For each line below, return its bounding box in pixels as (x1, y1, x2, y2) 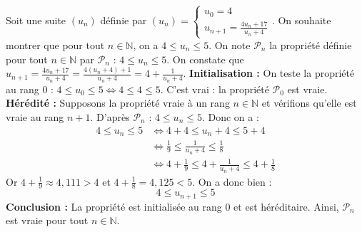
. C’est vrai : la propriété (160, 81, 269, 96)
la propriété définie (269, 37, 352, 52)
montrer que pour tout (6, 37, 105, 52)
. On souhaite (271, 12, 331, 27)
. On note (208, 37, 251, 52)
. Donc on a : (201, 109, 259, 124)
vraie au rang (6, 109, 64, 124)
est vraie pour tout (6, 213, 89, 228)
